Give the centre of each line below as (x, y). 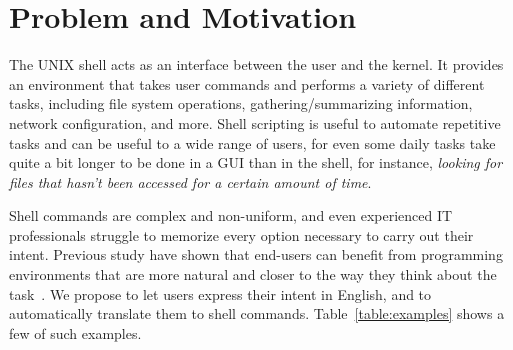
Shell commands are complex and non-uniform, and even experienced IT (231, 215)
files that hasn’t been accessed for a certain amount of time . (190, 181)
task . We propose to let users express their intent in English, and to (220, 293)
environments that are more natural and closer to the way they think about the (253, 274)
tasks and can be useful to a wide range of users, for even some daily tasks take (252, 142)
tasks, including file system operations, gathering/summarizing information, (241, 103)
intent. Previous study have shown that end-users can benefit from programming (256, 254)
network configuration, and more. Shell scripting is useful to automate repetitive (255, 122)
